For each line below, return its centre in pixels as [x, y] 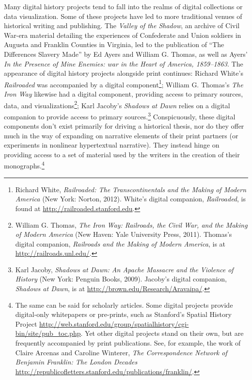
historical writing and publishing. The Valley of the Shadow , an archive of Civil [122, 25]
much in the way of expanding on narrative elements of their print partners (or [121, 135]
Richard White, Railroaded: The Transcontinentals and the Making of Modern [131, 189]
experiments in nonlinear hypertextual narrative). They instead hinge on [112, 145]
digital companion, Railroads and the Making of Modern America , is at [120, 243]
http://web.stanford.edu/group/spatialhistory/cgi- [114, 323]
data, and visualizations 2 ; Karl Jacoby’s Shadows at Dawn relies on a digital [117, 104]
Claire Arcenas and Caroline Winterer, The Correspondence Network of [121, 352]
